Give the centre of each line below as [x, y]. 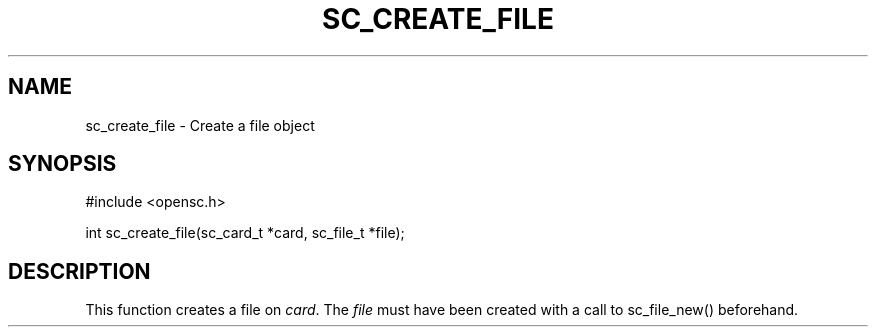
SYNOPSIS [62, 164]
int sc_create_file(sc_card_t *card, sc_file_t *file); [245, 233]
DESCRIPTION [79, 271]
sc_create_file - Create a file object [200, 125]
